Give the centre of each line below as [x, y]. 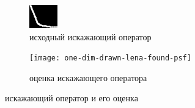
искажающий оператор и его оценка [72, 98]
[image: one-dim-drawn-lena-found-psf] [110, 58]
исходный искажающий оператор [90, 36]
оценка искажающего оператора [88, 77]
